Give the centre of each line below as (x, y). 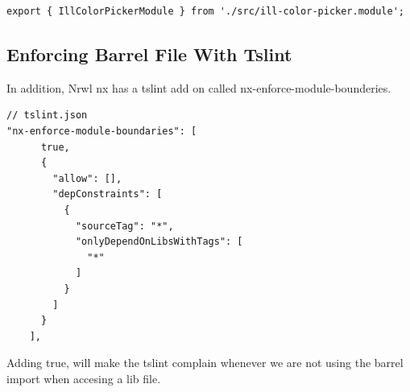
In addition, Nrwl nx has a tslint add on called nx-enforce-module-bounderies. (199, 87)
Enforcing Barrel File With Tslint (149, 54)
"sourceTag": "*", (124, 226)
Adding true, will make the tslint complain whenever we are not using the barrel (205, 363)
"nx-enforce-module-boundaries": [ (102, 131)
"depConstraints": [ (108, 194)
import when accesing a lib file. (84, 378)
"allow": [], (87, 178)
